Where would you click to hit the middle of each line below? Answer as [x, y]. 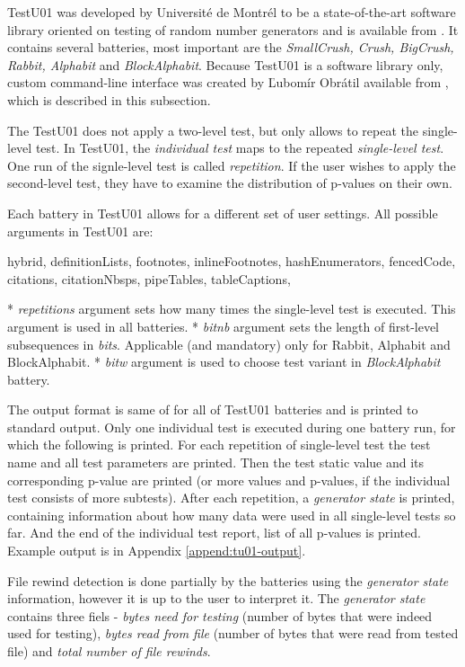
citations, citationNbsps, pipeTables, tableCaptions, [149, 278]
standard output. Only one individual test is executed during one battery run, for [232, 427]
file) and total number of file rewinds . [109, 651]
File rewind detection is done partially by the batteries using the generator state [228, 580]
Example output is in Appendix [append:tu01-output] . [157, 551]
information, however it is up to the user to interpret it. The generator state [216, 598]
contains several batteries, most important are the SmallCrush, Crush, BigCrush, [231, 47]
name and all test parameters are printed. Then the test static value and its [216, 462]
